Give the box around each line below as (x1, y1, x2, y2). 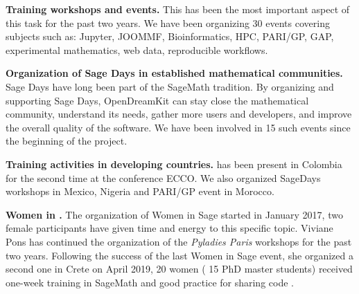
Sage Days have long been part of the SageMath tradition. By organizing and (6, 79, 334, 93)
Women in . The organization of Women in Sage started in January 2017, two (6, 207, 343, 221)
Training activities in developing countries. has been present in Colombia (6, 156, 342, 171)
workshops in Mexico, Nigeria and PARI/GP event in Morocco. (6, 184, 274, 199)
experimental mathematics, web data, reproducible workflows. (6, 42, 268, 57)
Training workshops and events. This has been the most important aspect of (6, 2, 350, 16)
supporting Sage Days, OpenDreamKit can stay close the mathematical (6, 93, 309, 107)
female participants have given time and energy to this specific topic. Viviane (6, 221, 333, 235)
